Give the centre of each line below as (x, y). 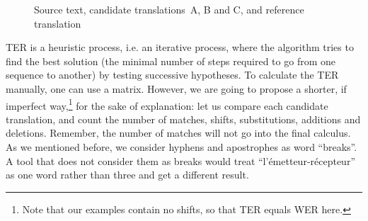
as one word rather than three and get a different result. (127, 175)
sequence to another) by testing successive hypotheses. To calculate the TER (172, 75)
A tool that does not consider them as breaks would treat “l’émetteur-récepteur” (181, 160)
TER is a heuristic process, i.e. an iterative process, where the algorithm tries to (180, 47)
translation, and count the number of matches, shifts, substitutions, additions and (183, 119)
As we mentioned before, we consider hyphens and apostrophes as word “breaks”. (182, 147)
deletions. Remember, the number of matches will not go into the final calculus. (178, 133)
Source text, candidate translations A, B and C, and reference (169, 9)
